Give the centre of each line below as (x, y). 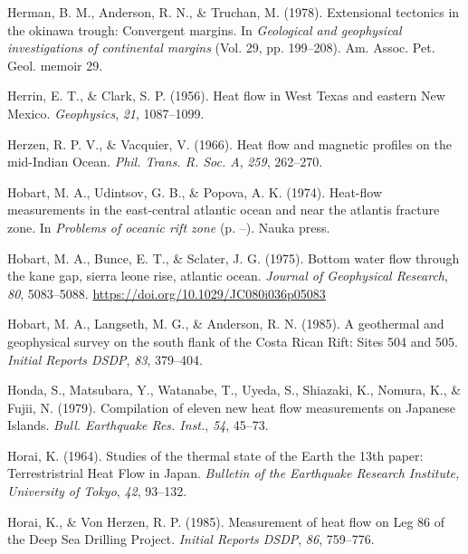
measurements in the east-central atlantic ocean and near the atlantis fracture (224, 210)
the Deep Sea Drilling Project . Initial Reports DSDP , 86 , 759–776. (191, 539)
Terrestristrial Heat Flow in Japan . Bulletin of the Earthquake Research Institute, (234, 473)
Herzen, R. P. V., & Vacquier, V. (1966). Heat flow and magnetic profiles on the (229, 143)
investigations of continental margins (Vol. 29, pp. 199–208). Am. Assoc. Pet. (221, 48)
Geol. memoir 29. (55, 65)
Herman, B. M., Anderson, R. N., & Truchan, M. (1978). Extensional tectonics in (234, 12)
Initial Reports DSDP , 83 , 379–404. (105, 359)
